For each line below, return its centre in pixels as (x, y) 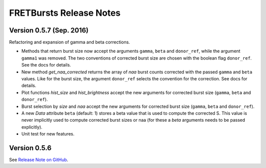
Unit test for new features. (48, 134)
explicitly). (32, 127)
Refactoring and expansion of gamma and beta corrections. (69, 42)
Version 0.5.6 (30, 148)
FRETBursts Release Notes (65, 13)
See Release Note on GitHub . (39, 160)
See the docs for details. (46, 65)
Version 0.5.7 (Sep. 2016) (49, 30)
